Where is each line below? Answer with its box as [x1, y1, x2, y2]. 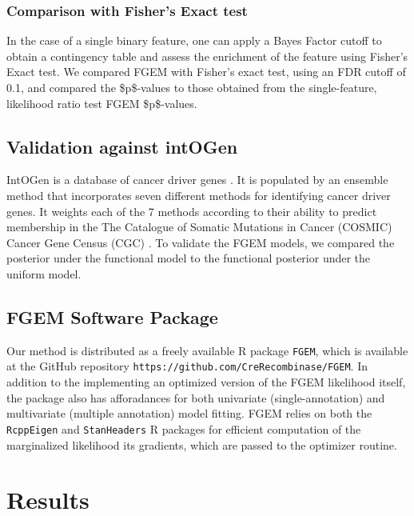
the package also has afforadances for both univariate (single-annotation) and [6, 389, 385, 406]
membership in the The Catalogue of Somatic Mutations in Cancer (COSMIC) [6, 218, 392, 235]
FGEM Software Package [6, 304, 218, 329]
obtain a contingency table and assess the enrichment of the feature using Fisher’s [6, 47, 408, 64]
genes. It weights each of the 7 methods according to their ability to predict [6, 202, 377, 219]
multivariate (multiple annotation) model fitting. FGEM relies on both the [6, 405, 372, 422]
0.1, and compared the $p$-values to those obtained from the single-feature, [6, 79, 377, 95]
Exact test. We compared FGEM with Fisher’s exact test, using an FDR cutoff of [6, 63, 406, 80]
